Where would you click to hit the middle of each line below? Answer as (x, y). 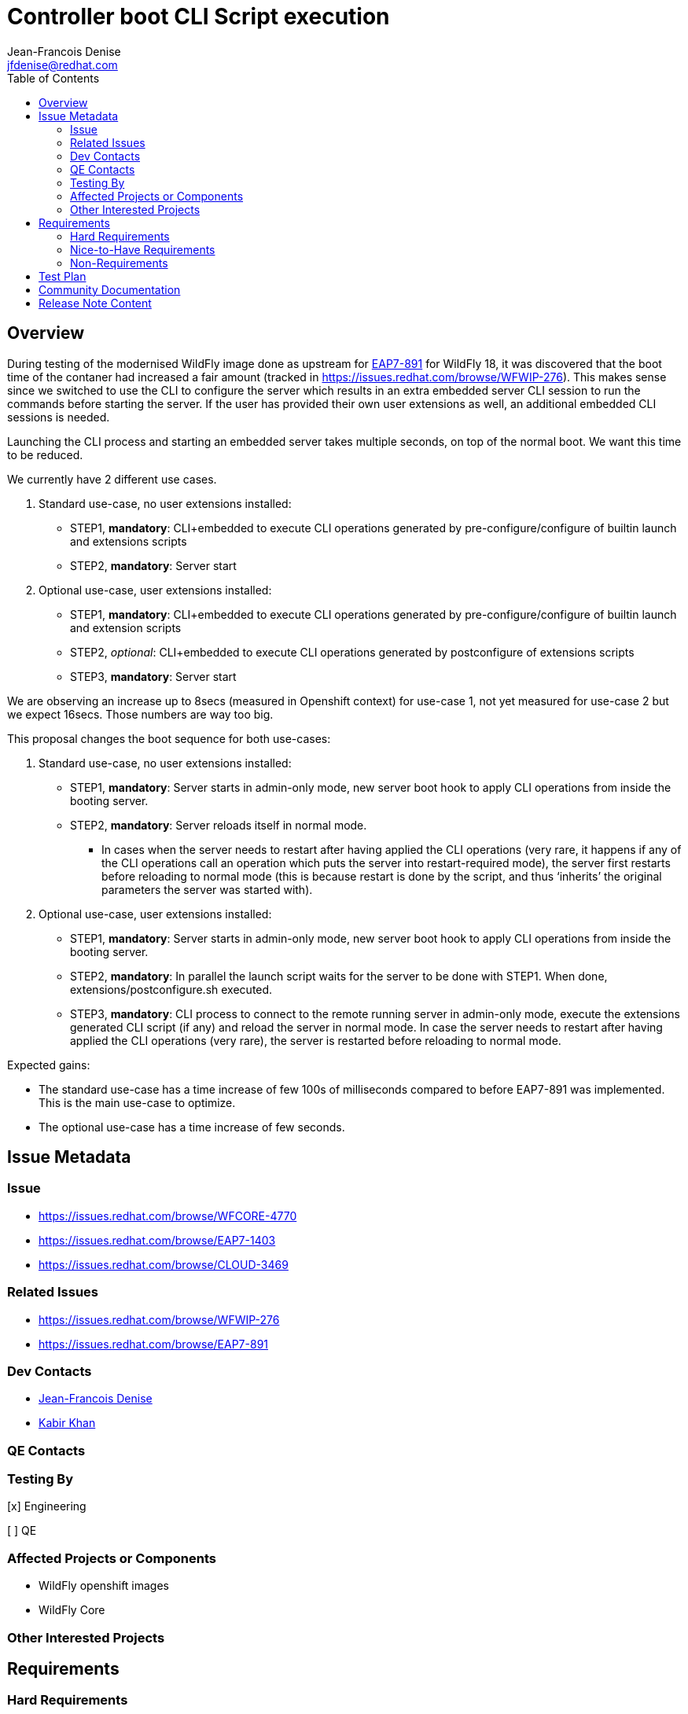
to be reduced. (45, 454)
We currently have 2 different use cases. (112, 479)
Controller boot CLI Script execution (199, 17)
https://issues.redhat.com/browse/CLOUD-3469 (164, 1264)
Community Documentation (110, 289)
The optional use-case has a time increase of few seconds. (192, 1127)
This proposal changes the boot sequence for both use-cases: (169, 738)
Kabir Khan (67, 1423)
